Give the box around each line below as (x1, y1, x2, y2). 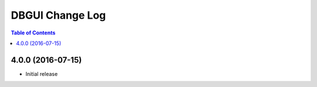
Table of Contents (11, 29, 56, 36)
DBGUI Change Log (11, 9, 106, 22)
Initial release (25, 70, 58, 77)
